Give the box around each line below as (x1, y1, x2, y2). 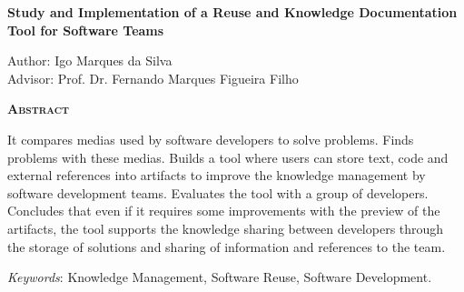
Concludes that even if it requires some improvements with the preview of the (7, 201, 440, 220)
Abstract (7, 99, 70, 118)
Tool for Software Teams (7, 20, 164, 39)
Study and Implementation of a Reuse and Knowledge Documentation (7, 3, 458, 21)
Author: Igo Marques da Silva (7, 51, 173, 70)
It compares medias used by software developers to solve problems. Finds (7, 129, 414, 148)
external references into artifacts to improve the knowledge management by (7, 166, 426, 185)
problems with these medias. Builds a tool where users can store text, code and (7, 147, 449, 166)
